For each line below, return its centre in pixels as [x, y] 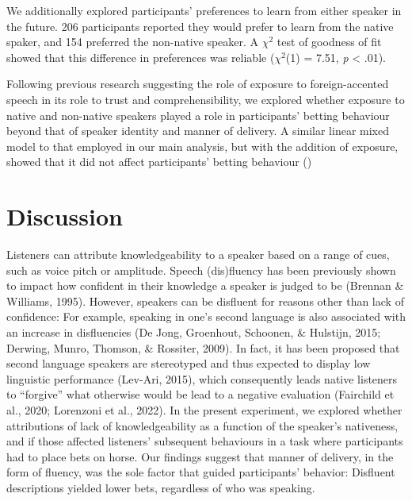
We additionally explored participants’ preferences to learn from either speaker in [204, 10]
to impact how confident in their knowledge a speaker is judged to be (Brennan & [205, 285]
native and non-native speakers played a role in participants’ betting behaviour [198, 115]
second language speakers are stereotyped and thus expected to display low [189, 363]
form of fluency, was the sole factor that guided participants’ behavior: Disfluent [201, 472]
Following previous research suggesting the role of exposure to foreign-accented [198, 84]
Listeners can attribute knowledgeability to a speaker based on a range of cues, [198, 254]
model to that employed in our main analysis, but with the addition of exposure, [202, 146]
